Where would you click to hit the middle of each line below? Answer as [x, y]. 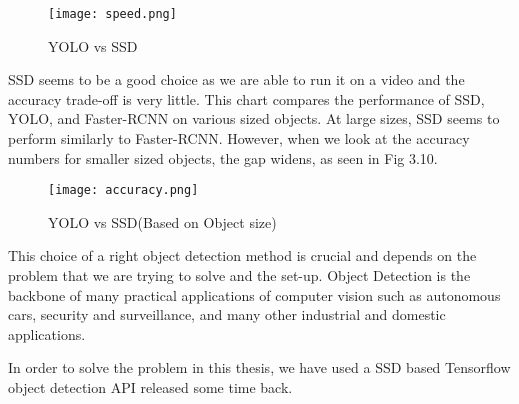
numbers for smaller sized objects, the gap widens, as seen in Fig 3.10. [223, 157]
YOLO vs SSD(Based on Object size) [162, 221]
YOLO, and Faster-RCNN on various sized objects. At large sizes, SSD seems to [254, 118]
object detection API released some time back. [150, 387]
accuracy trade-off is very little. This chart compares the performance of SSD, [246, 98]
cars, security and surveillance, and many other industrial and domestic [227, 314]
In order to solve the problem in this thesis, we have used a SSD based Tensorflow [259, 367]
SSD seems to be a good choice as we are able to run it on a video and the [236, 79]
